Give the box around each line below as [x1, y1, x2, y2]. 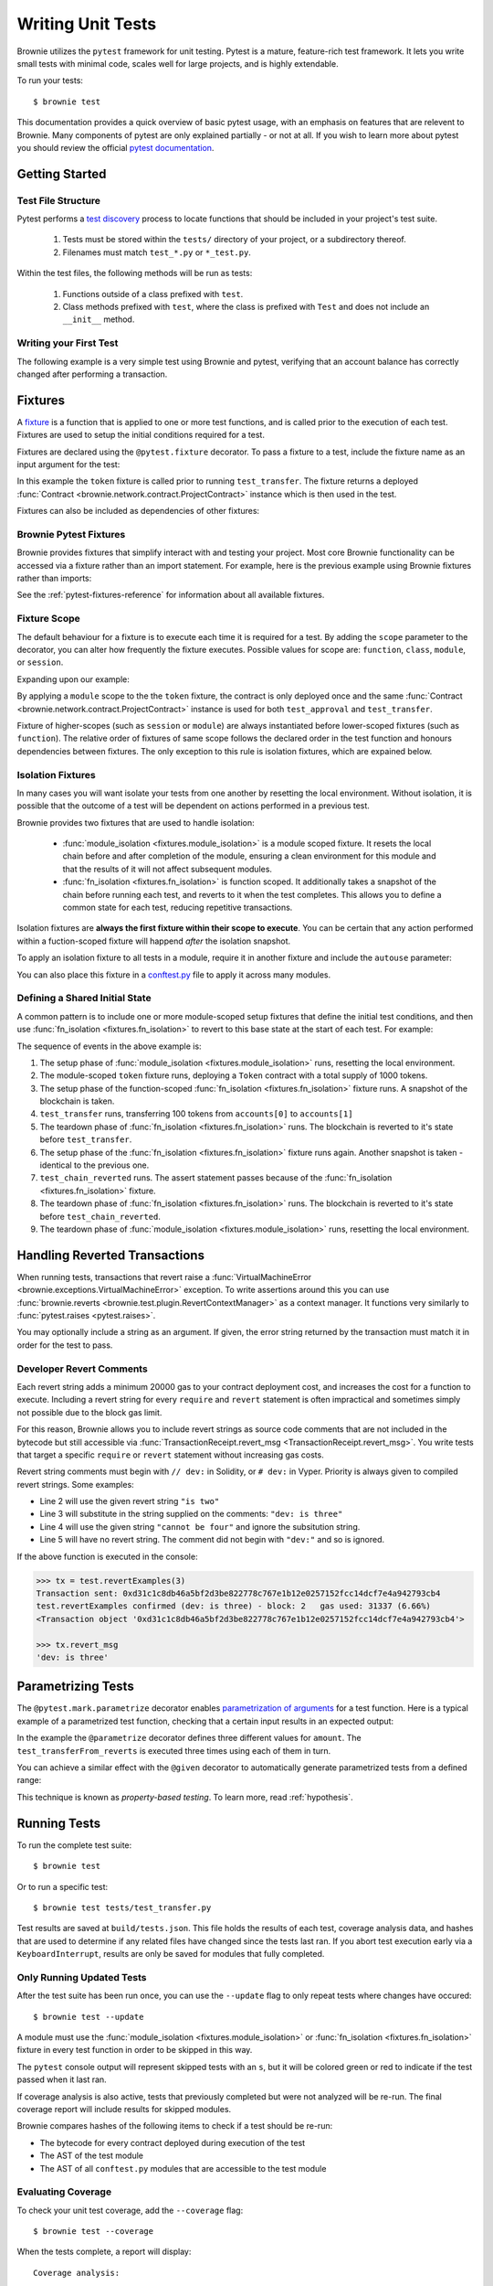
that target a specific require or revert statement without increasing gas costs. [16, 1449, 324, 1460]
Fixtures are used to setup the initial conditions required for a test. [16, 430, 265, 441]
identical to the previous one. [39, 1159, 150, 1170]
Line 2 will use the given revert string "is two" [39, 1496, 220, 1507]
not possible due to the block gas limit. [16, 1406, 163, 1417]
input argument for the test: [16, 459, 121, 470]
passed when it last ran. [16, 2074, 107, 2085]
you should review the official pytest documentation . [16, 142, 215, 153]
